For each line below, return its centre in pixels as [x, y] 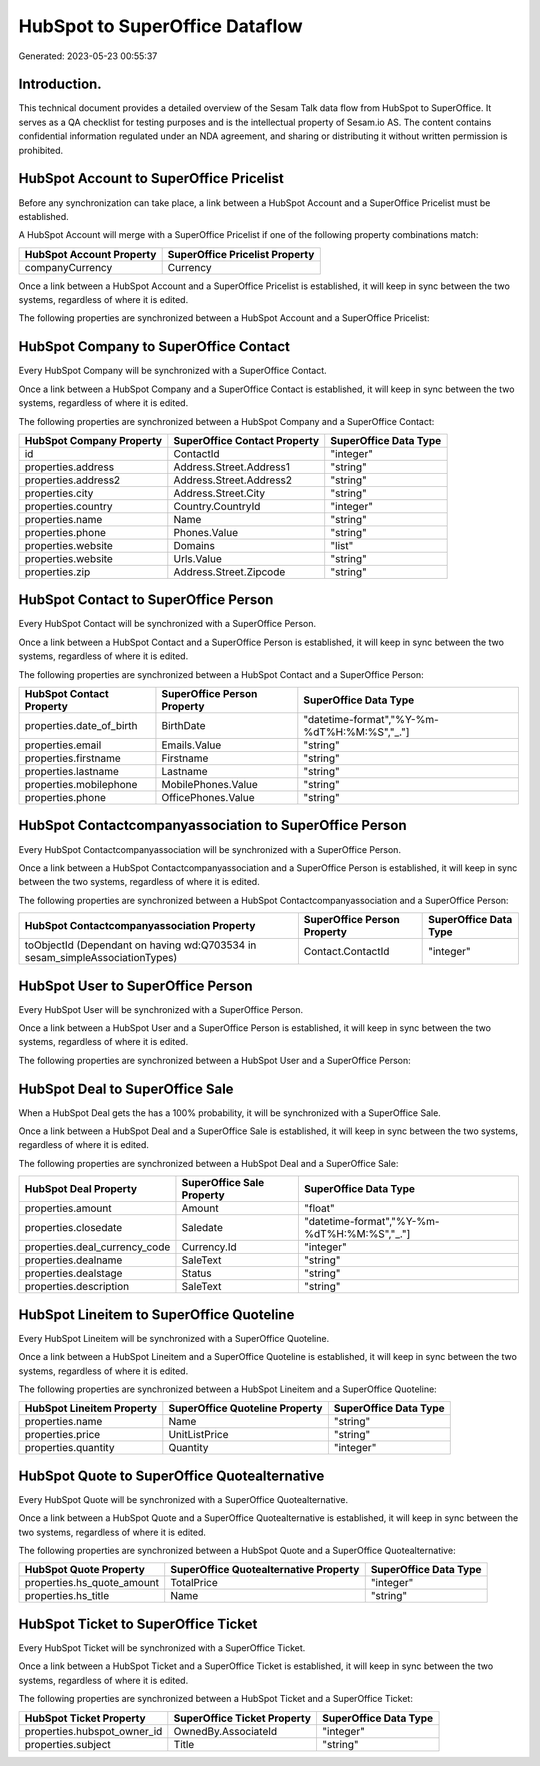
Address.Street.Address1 [231, 467]
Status [196, 1273]
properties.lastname [72, 772]
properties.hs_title [67, 1596]
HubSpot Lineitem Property [91, 1408]
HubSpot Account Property [90, 254]
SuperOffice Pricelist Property [241, 254]
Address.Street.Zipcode [229, 572]
